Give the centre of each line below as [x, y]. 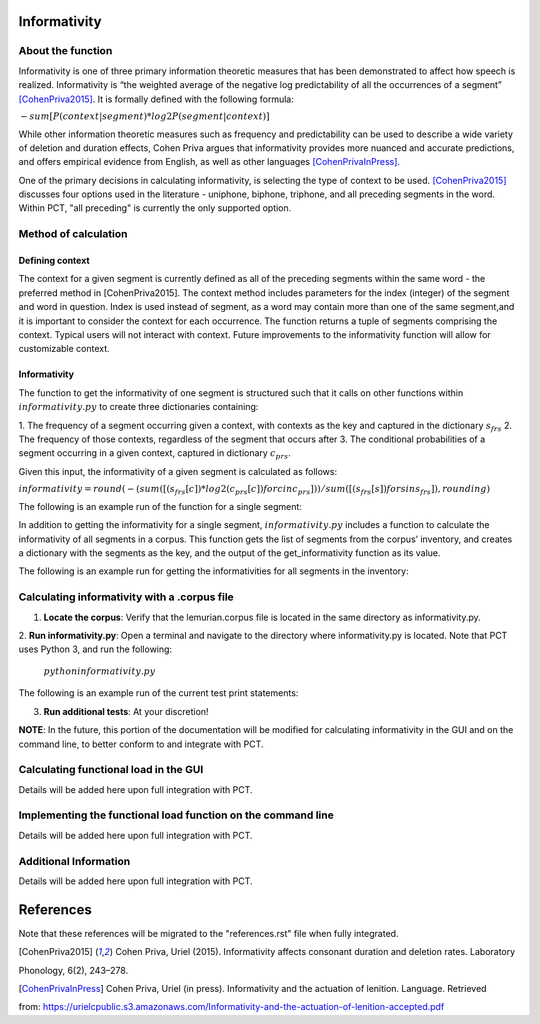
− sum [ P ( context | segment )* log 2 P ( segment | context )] [145, 116]
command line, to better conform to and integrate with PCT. [141, 744]
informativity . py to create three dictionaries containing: [138, 407]
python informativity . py [99, 671]
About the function [65, 51]
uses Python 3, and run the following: [95, 649]
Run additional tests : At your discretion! [126, 711]
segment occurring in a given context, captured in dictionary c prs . [155, 454]
